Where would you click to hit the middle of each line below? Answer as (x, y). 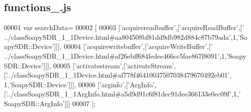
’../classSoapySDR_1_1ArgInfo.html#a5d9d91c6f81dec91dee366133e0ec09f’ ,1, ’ (123, 94)
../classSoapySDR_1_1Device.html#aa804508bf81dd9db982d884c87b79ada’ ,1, (121, 37)
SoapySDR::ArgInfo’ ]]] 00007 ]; (50, 103)
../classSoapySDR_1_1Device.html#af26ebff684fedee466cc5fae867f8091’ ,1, (115, 56)
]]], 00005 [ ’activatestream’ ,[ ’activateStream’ (109, 65)
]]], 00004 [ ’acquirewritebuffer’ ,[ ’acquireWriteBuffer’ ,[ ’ (133, 46)
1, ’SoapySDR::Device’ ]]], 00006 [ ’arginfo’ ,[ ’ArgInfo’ (79, 84)
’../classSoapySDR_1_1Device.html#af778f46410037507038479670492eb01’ (118, 75)
